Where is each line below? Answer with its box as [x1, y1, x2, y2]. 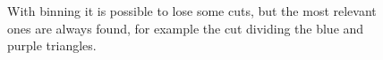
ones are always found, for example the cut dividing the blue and [7, 19, 364, 37]
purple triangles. [7, 36, 97, 55]
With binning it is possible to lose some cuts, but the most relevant [7, 2, 377, 19]
